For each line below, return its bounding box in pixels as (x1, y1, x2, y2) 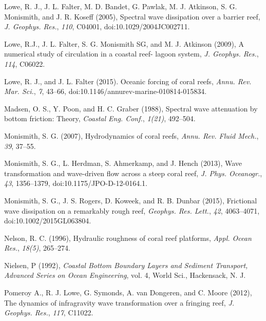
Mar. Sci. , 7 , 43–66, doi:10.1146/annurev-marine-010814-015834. (4, 86, 207, 97)
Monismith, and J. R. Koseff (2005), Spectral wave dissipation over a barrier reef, (4, 11, 260, 22)
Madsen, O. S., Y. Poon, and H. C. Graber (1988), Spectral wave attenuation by (4, 103, 258, 114)
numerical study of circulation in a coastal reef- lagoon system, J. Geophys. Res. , (4, 48, 259, 59)
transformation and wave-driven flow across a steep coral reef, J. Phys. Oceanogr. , (4, 167, 262, 178)
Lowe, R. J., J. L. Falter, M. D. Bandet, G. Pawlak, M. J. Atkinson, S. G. (4, 1, 237, 11)
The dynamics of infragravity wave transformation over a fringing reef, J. (4, 297, 235, 308)
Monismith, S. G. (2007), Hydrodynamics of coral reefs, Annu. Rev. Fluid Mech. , (4, 130, 259, 141)
